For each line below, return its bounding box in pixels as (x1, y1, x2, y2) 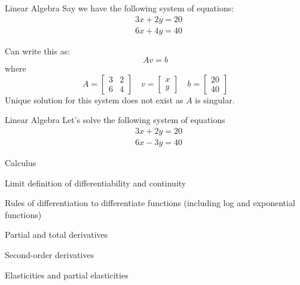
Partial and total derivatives (5, 228, 108, 241)
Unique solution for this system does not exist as (5, 93, 183, 106)
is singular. (195, 93, 235, 106)
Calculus (5, 157, 36, 169)
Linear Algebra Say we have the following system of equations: (5, 2, 234, 14)
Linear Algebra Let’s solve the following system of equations (5, 114, 225, 126)
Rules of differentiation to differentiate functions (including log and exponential (5, 197, 295, 209)
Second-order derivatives (5, 249, 94, 261)
